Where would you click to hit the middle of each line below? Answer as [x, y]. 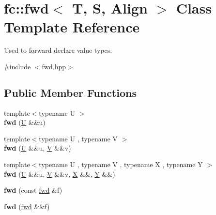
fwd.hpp [54, 66]
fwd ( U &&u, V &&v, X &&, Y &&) [60, 174]
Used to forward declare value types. [58, 50]
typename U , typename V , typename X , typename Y [121, 164]
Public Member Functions [70, 92]
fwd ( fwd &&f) [27, 206]
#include [17, 66]
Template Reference [72, 27]
